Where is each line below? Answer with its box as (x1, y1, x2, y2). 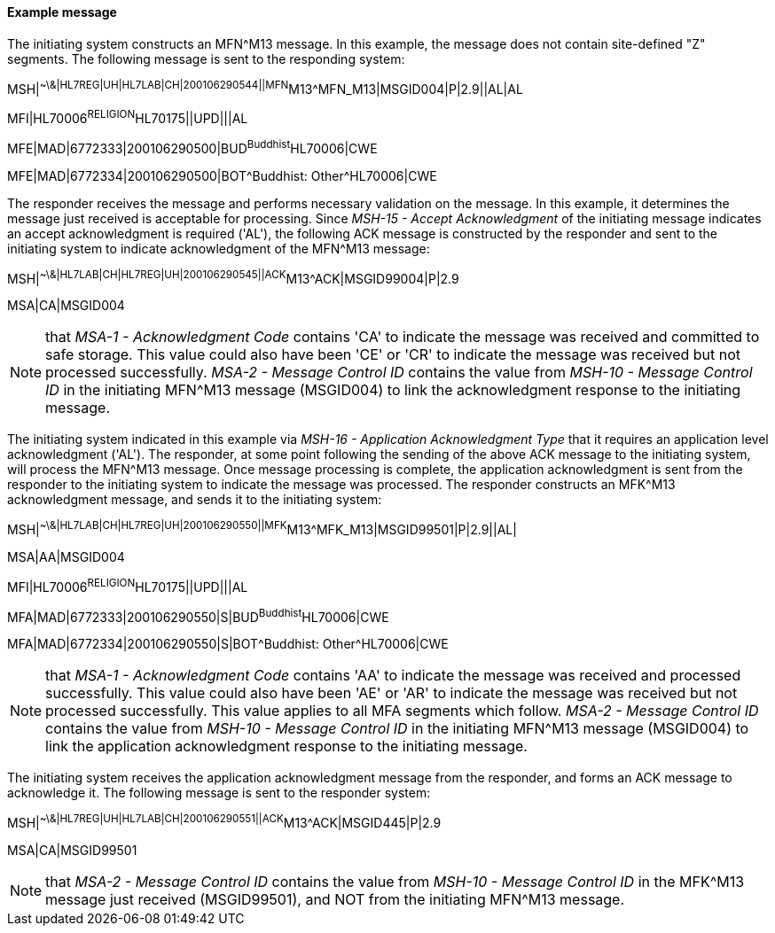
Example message (7, 4, 117, 19)
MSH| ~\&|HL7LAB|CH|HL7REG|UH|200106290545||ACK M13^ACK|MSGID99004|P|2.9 (7, 268, 459, 286)
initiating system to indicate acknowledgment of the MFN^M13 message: (7, 240, 430, 256)
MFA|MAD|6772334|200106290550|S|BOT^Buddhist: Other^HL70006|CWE (7, 636, 449, 652)
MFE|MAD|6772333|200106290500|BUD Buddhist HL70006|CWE (7, 137, 378, 156)
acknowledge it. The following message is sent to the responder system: (7, 785, 431, 801)
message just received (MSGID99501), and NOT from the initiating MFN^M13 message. (45, 890, 625, 908)
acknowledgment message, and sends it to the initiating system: (7, 492, 382, 508)
